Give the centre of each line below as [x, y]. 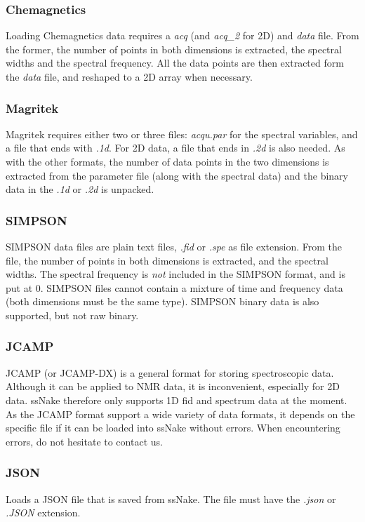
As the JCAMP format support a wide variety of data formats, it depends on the [180, 414]
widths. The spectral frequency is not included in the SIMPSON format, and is [175, 274]
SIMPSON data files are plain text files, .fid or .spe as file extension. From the [174, 246]
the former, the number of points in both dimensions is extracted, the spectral [174, 49]
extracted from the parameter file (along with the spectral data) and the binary [177, 175]
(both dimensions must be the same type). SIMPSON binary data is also [162, 301]
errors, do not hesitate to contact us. [84, 441]
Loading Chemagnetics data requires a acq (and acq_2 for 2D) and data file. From [182, 35]
